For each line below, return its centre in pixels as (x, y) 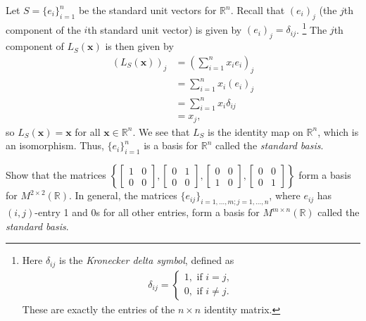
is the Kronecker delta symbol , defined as (146, 260)
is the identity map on (255, 131)
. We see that (161, 131)
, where (285, 195)
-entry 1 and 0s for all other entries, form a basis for (147, 212)
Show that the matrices (56, 175)
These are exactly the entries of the (99, 309)
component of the (43, 29)
